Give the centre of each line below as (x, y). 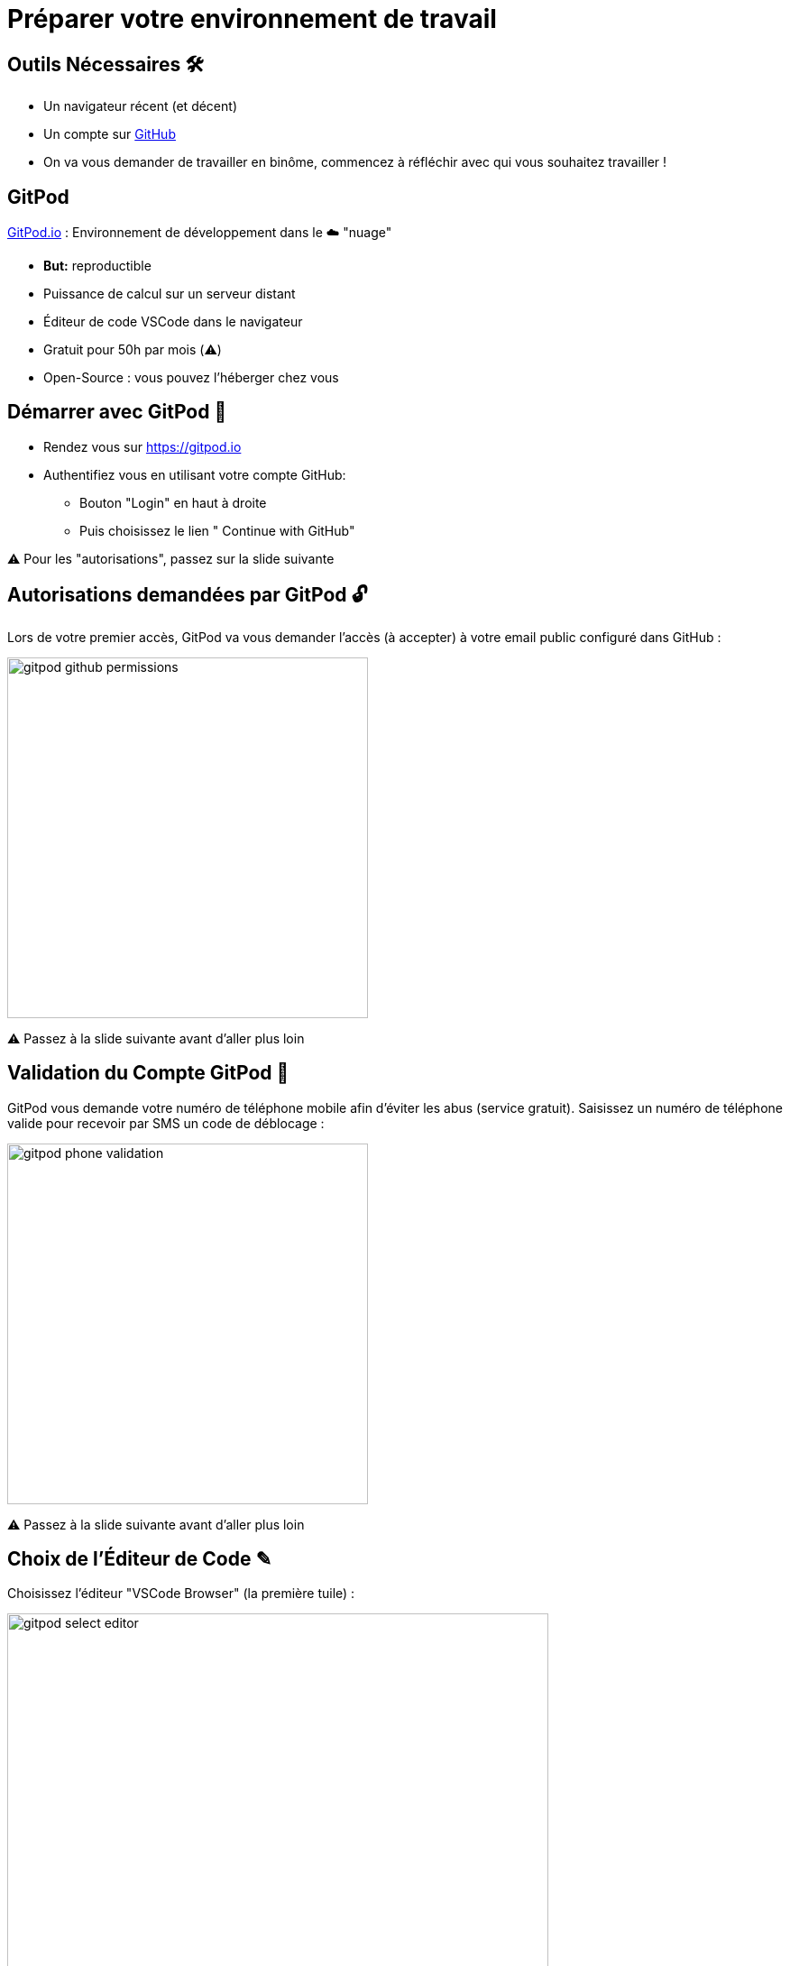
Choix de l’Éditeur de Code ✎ (139, 1558)
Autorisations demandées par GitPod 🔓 (188, 595)
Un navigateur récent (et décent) (140, 106)
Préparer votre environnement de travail (252, 19)
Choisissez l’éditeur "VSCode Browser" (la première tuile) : (181, 1594)
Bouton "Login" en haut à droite (173, 502)
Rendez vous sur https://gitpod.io (142, 446)
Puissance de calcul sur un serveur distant (170, 294)
